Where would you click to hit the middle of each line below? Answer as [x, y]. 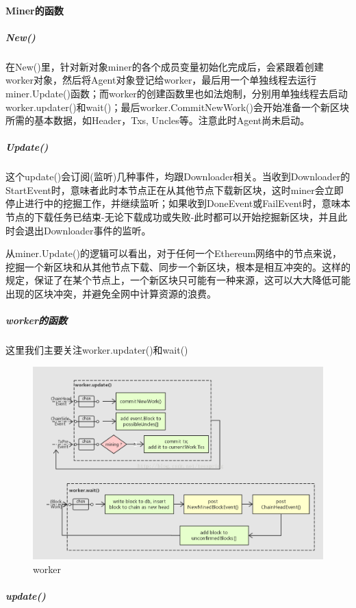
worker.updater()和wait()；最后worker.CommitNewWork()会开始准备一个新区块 [177, 107]
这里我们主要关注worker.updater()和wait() [97, 350]
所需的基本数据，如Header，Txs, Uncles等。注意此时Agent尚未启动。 [158, 120]
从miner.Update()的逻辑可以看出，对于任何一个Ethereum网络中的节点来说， [174, 253]
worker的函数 [36, 320]
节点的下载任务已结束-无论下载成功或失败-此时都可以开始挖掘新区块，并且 [172, 217]
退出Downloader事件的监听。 [88, 230]
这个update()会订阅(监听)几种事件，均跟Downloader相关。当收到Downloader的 [178, 177]
